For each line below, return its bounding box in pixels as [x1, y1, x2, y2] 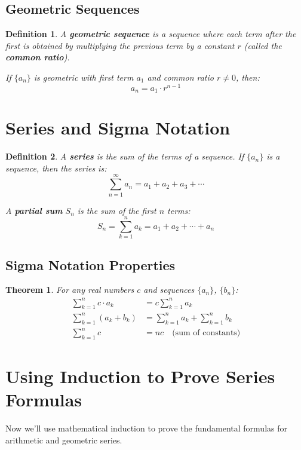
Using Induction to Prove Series [5, 364, 275, 388]
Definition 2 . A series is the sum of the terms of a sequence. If [5, 150, 244, 163]
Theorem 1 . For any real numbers [5, 283, 134, 296]
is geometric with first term [33, 71, 134, 83]
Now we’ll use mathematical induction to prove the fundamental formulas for [5, 422, 287, 434]
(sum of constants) [172, 329, 241, 338]
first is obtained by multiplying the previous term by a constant [5, 39, 235, 51]
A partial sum [5, 204, 63, 216]
